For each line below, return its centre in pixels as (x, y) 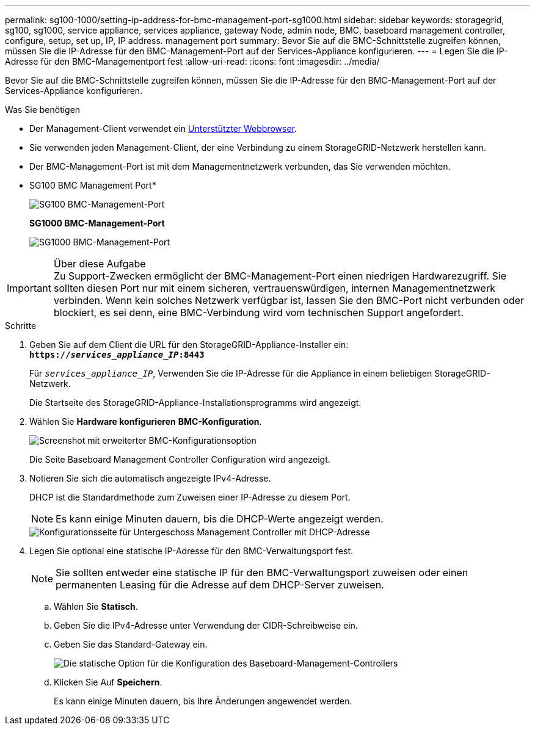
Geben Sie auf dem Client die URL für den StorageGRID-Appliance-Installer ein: (189, 345)
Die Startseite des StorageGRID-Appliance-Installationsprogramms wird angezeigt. (195, 403)
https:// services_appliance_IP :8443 (117, 355)
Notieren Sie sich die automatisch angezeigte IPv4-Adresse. (150, 478)
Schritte (21, 326)
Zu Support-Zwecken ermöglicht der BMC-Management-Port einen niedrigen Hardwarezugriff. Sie (280, 276)
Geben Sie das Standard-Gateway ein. (131, 644)
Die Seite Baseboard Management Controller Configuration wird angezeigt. (180, 459)
